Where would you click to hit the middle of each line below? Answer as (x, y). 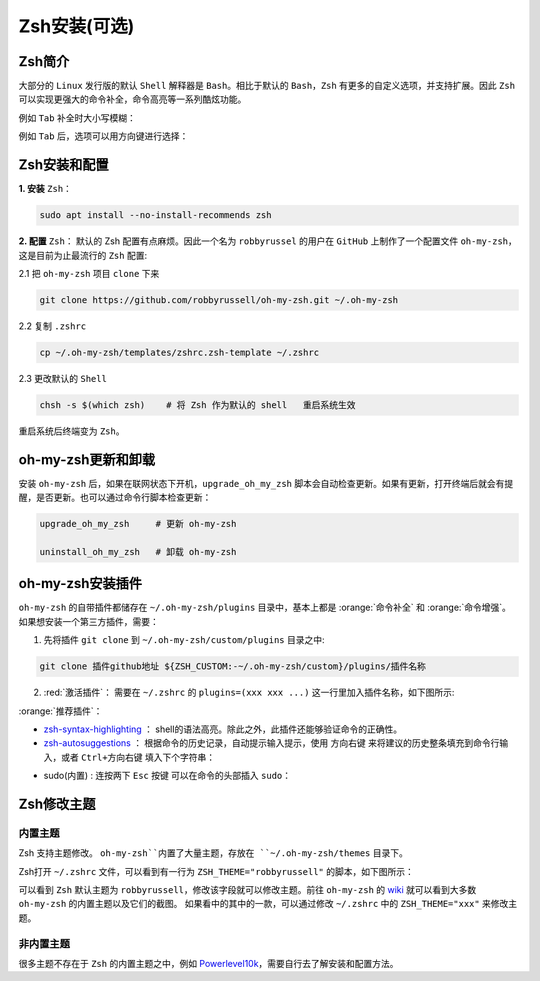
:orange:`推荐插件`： (60, 711)
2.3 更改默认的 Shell (62, 378)
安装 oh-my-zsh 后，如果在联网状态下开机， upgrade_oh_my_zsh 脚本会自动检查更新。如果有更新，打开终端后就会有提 (266, 483)
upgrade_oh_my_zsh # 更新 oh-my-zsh (138, 524)
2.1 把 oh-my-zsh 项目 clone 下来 (89, 273)
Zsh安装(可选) (76, 26)
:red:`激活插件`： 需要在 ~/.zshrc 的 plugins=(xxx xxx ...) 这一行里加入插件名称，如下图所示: (249, 692)
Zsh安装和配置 (63, 165)
